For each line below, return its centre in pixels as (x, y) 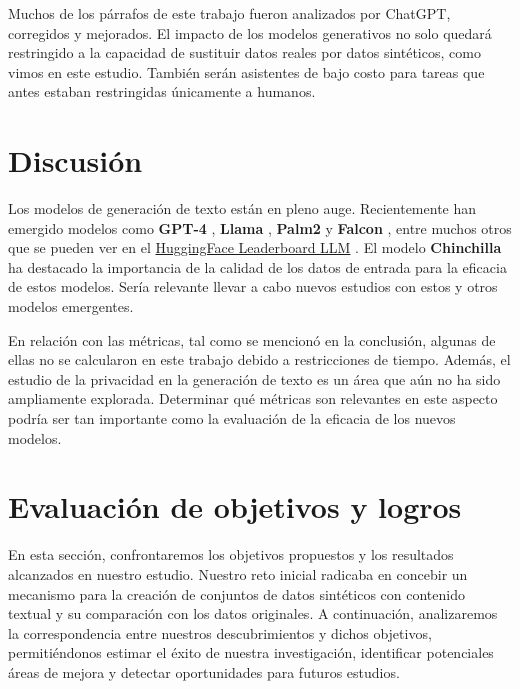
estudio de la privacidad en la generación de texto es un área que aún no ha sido (254, 378)
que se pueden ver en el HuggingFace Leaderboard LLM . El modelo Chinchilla (255, 247)
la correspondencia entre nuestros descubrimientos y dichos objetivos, (220, 632)
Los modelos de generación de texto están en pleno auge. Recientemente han (242, 208)
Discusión (75, 160)
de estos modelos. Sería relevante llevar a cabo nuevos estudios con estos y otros (253, 286)
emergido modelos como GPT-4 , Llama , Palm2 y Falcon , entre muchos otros (260, 227)
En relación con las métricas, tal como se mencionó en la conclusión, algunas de (252, 339)
